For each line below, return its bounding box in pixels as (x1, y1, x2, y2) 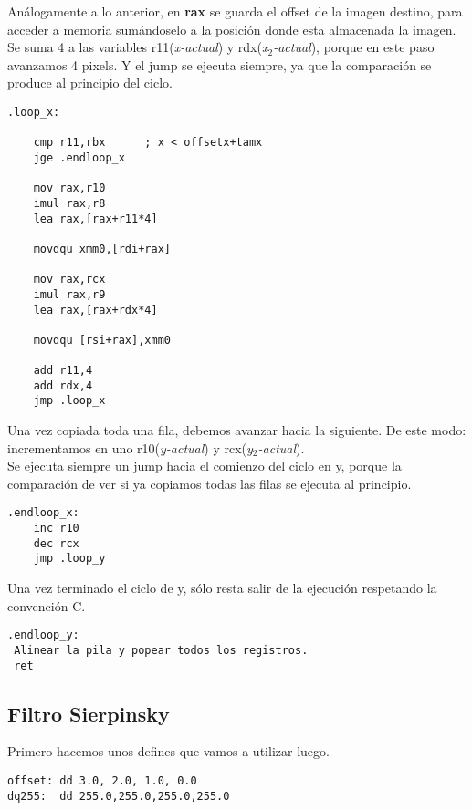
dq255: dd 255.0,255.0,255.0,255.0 (7, 789, 230, 803)
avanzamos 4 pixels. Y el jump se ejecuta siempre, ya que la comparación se (7, 55, 432, 74)
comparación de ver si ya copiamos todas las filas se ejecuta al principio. (7, 473, 412, 493)
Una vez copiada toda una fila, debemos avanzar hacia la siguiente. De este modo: (7, 421, 467, 440)
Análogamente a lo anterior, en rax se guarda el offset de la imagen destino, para (7, 2, 463, 20)
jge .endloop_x (33, 151, 125, 164)
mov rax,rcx (33, 273, 106, 286)
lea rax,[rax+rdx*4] (33, 303, 158, 317)
